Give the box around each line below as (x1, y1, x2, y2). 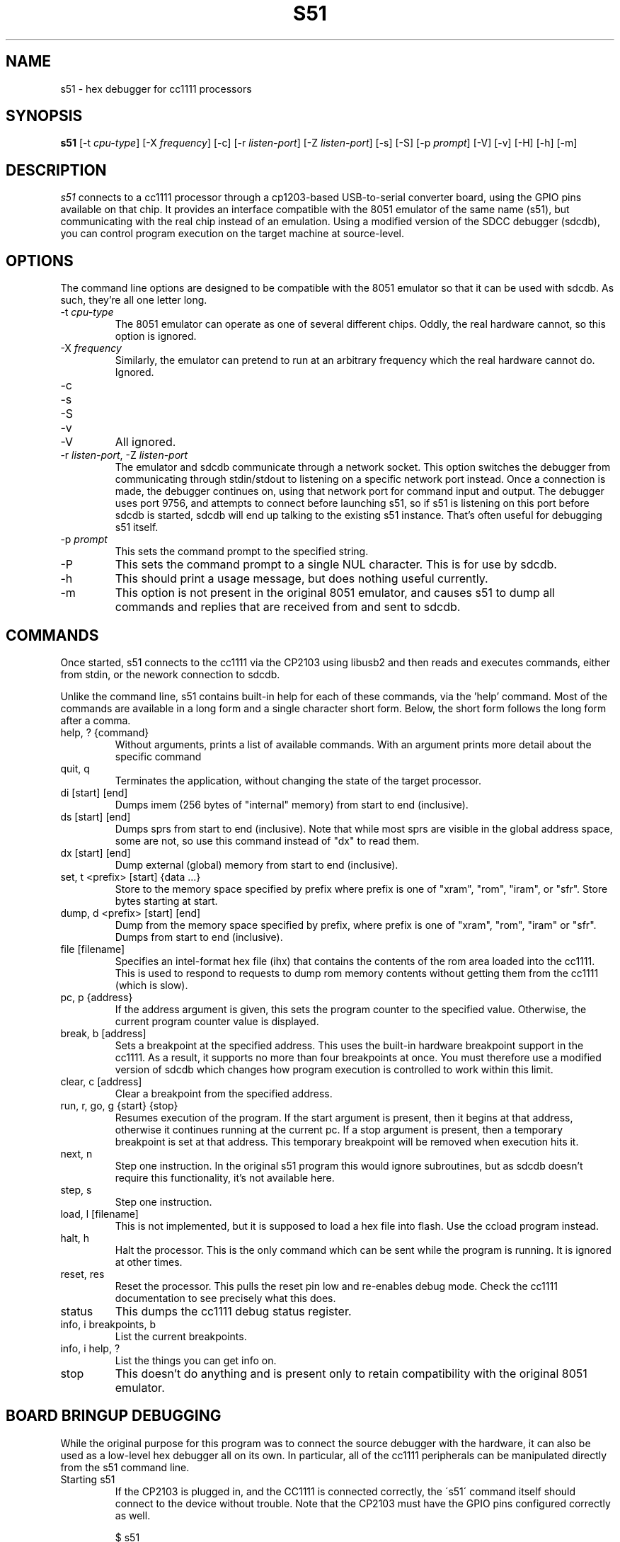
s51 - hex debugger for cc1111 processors (60, 82, 252, 95)
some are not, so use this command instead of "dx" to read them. (115, 834, 420, 847)
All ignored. (115, 435, 176, 450)
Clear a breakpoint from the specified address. (115, 1087, 333, 1100)
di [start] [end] (60, 786, 128, 799)
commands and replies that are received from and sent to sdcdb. (115, 600, 461, 615)
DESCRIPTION (6, 161, 107, 179)
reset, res (60, 1267, 105, 1280)
